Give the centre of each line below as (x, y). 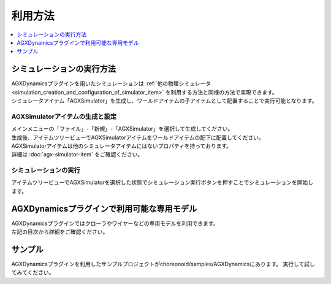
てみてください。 (33, 272)
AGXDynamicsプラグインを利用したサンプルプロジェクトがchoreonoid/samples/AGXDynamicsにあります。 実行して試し (163, 264)
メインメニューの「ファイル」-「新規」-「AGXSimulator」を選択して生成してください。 (122, 129)
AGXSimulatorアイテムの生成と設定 (64, 117)
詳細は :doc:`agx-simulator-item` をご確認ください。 (77, 155)
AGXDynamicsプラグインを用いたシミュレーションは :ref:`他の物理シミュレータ (111, 83)
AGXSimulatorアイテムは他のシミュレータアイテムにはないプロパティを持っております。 (122, 146)
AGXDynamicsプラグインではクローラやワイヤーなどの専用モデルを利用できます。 (115, 223)
